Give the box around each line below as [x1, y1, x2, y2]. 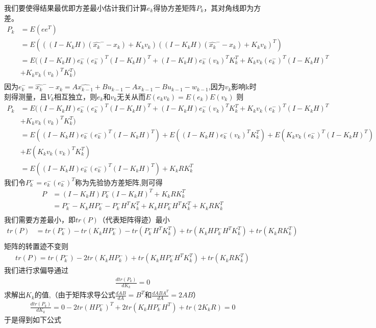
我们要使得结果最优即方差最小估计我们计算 [4, 3, 147, 13]
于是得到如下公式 [4, 314, 61, 324]
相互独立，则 [54, 91, 97, 102]
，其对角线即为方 [204, 3, 261, 13]
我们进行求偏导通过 [4, 265, 68, 275]
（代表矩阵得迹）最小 [98, 214, 170, 224]
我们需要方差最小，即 [4, 214, 76, 224]
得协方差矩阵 [153, 3, 196, 13]
